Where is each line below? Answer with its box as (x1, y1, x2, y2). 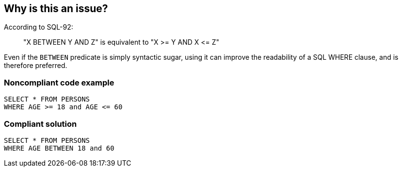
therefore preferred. (4, 61, 67, 70)
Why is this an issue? (4, 2, 108, 15)
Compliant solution (4, 119, 77, 129)
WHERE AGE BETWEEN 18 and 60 (4, 144, 114, 152)
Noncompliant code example (4, 77, 114, 87)
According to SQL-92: (4, 23, 73, 32)
